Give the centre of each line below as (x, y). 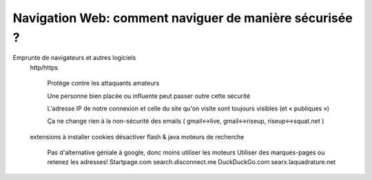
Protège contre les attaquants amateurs (103, 83)
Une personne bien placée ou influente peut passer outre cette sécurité (149, 96)
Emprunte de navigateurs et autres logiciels (74, 58)
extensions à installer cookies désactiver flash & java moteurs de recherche (137, 137)
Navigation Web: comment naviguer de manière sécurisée (183, 18)
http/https (44, 67)
